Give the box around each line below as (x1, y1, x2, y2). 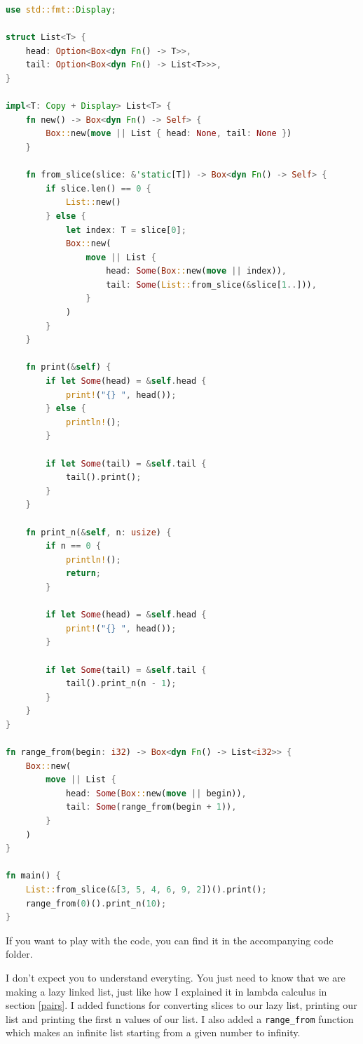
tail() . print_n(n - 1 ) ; (65, 678, 177, 689)
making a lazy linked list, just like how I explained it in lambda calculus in (6, 984, 327, 998)
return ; (65, 568, 102, 579)
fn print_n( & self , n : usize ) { (25, 527, 172, 537)
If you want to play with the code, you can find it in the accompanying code (6, 932, 334, 947)
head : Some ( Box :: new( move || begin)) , (65, 788, 247, 798)
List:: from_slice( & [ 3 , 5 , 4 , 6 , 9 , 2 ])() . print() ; (25, 885, 267, 895)
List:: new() (65, 197, 121, 208)
